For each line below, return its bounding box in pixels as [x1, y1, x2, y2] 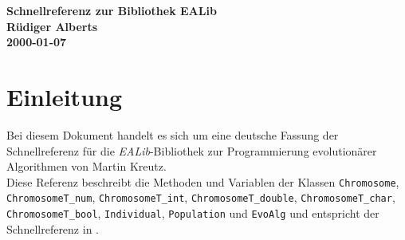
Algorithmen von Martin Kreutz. [6, 158, 167, 175]
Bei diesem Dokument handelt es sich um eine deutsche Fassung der [6, 126, 339, 143]
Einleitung [6, 80, 123, 112]
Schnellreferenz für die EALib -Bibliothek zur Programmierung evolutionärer [6, 142, 377, 159]
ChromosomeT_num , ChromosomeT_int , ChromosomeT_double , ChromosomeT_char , [6, 189, 395, 206]
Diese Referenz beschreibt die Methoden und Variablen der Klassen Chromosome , [6, 173, 399, 190]
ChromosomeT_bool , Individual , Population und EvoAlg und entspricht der [6, 205, 379, 221]
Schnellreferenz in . [6, 220, 99, 237]
